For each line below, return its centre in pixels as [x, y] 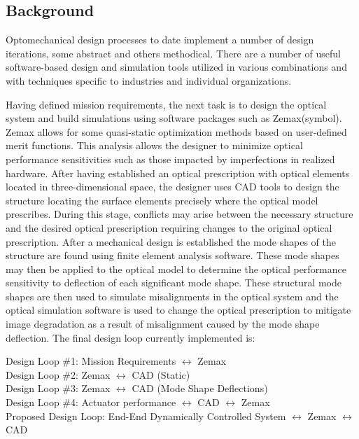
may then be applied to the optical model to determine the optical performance [176, 269]
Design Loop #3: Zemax [58, 388]
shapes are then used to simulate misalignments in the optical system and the [172, 296]
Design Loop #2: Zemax [58, 374]
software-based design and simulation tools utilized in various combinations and [176, 67]
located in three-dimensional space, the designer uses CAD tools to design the [173, 187]
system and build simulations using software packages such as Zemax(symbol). [174, 118]
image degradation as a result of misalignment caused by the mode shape [163, 324]
